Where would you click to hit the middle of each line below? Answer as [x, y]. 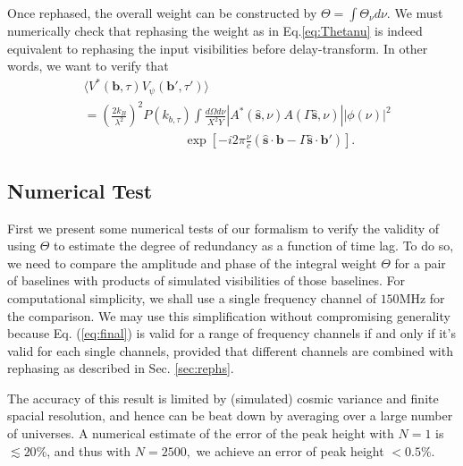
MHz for [422, 297]
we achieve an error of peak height [290, 450]
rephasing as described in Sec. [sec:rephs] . [121, 368]
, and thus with [89, 450]
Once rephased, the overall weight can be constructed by [162, 13]
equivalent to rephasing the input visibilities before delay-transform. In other [218, 48]
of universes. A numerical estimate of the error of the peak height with [201, 433]
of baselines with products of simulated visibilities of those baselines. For [206, 280]
